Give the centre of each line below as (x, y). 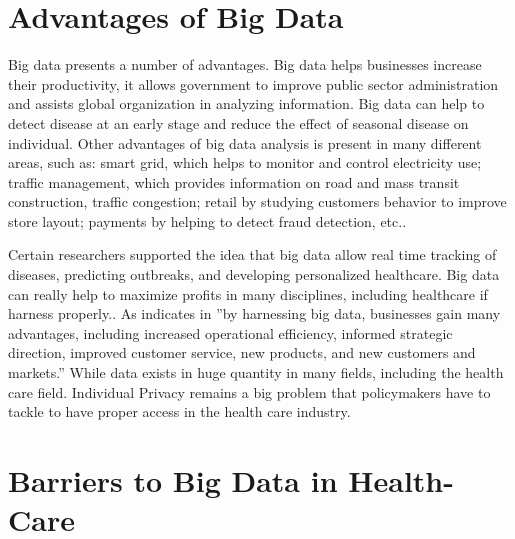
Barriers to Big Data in (173, 480)
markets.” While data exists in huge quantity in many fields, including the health (256, 372)
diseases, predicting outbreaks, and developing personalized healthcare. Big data (254, 274)
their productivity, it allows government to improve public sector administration (253, 83)
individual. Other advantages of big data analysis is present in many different (245, 142)
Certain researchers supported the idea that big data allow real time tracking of (252, 254)
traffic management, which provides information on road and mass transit (234, 181)
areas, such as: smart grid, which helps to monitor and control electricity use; (245, 162)
